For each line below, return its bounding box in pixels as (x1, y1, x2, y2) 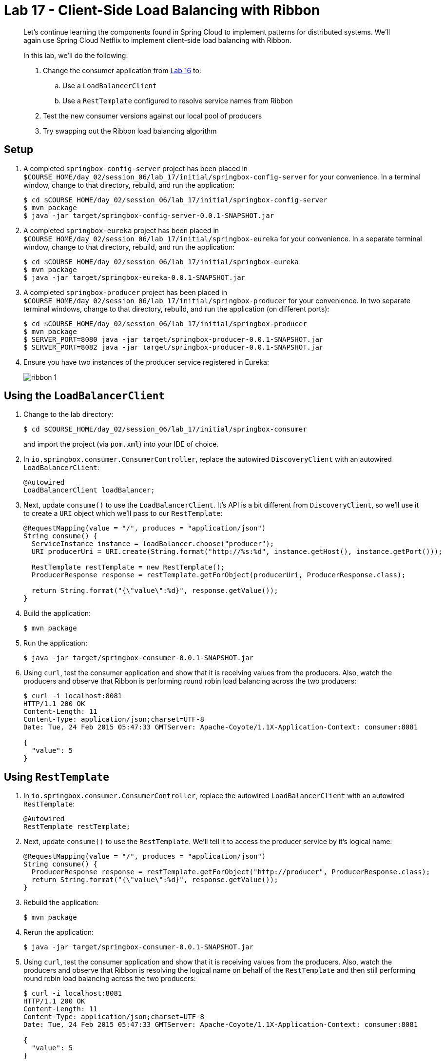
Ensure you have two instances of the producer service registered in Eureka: (23, 357, 270, 366)
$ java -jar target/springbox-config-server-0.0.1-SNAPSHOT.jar (23, 211, 274, 219)
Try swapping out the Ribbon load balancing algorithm (43, 126, 217, 135)
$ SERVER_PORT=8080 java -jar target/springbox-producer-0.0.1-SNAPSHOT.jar (23, 335, 324, 343)
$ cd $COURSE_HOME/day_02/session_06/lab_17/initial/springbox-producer (23, 319, 307, 328)
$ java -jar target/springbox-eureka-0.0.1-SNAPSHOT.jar (23, 273, 246, 281)
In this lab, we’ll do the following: (23, 51, 128, 59)
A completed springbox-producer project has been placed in (23, 288, 227, 296)
